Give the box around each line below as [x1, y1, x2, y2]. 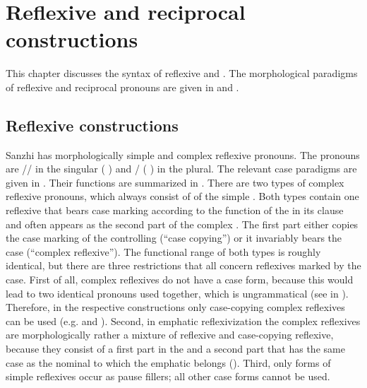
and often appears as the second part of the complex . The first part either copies [6, 216, 359, 231]
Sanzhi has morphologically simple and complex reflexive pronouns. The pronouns [6, 147, 360, 162]
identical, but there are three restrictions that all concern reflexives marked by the [6, 258, 361, 273]
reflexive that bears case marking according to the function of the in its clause [6, 203, 344, 218]
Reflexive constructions [6, 114, 179, 136]
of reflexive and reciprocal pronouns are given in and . [6, 79, 239, 94]
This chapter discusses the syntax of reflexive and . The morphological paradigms [6, 66, 358, 81]
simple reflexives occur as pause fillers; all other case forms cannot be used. [6, 369, 330, 384]
